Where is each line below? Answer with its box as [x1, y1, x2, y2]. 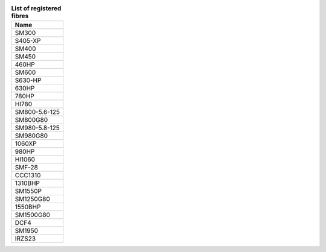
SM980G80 [14, 131, 48, 140]
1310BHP [14, 179, 40, 187]
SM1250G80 [14, 195, 51, 203]
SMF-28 [14, 163, 39, 172]
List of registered [11, 4, 62, 13]
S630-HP [14, 76, 42, 84]
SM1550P [14, 187, 42, 195]
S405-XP [14, 37, 41, 45]
